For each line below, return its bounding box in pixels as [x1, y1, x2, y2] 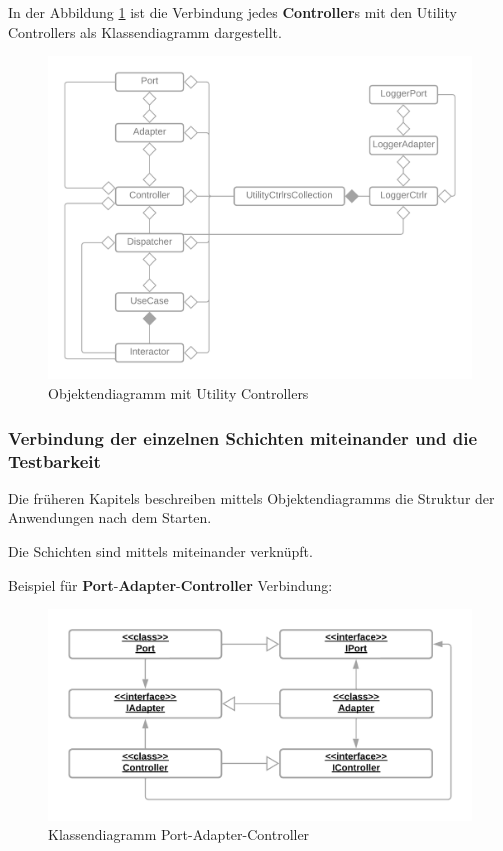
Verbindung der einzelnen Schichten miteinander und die [8, 425, 478, 450]
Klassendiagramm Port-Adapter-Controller [48, 824, 310, 845]
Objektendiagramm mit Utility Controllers [48, 383, 309, 404]
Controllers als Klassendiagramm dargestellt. [8, 21, 282, 42]
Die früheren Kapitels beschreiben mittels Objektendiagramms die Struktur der [8, 487, 495, 508]
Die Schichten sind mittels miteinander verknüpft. [8, 540, 313, 561]
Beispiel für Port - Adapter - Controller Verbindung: [8, 574, 333, 595]
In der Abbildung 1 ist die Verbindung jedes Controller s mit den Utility [8, 2, 457, 22]
